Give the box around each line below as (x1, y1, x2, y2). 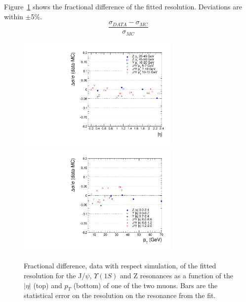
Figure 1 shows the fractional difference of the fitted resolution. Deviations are (4, 1, 242, 11)
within (4, 11, 23, 21)
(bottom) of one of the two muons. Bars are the (73, 280, 218, 290)
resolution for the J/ (24, 270, 85, 280)
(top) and (33, 280, 62, 290)
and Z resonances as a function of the (120, 270, 233, 280)
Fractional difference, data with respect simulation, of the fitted (24, 260, 216, 271)
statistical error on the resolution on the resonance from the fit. (24, 290, 216, 301)
